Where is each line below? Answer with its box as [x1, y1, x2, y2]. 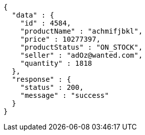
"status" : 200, [20, 83, 84, 91]
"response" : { [11, 75, 71, 83]
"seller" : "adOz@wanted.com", [20, 51, 143, 59]
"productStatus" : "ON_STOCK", [20, 43, 143, 51]
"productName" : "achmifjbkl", [20, 27, 143, 35]
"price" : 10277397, [20, 35, 100, 43]
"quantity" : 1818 [20, 59, 92, 67]
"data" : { [11, 11, 54, 19]
